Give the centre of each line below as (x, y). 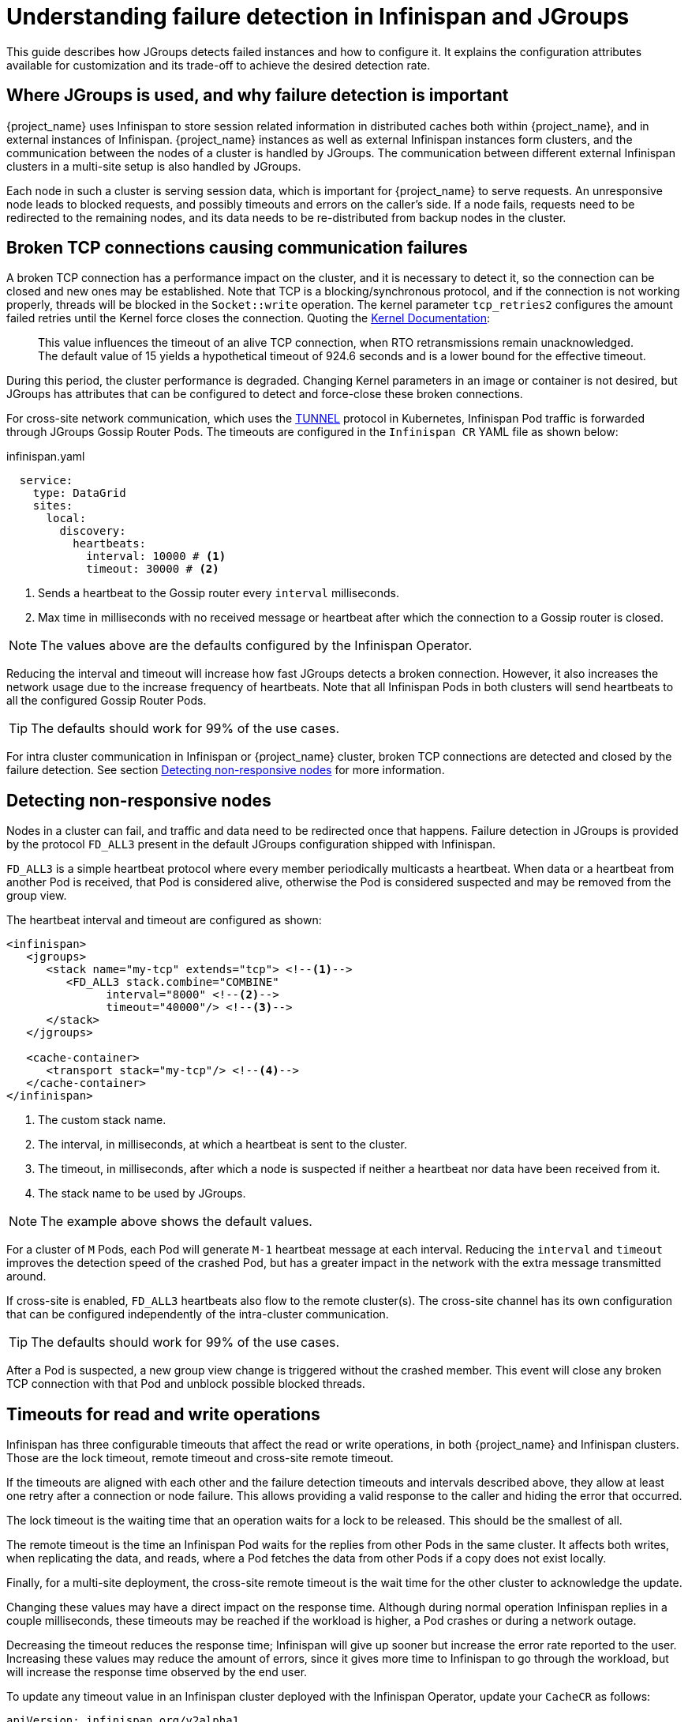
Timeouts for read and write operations (163, 1414)
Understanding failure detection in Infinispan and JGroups (318, 17)
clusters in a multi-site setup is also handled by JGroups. (154, 166)
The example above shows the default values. (176, 1222)
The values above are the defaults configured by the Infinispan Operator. (256, 646)
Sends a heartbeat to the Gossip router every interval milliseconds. (219, 593)
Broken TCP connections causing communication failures (237, 248)
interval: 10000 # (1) (156, 556)
